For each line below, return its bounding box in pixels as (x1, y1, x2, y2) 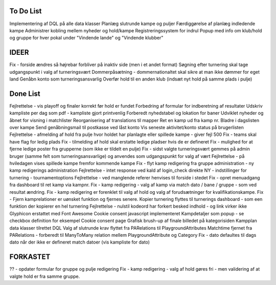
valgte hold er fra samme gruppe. (9, 273, 80, 279)
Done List (9, 89, 40, 98)
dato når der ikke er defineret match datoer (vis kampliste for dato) (9, 239, 150, 246)
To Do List (9, 7, 42, 15)
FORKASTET (9, 253, 51, 261)
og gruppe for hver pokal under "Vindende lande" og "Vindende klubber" (9, 35, 164, 41)
